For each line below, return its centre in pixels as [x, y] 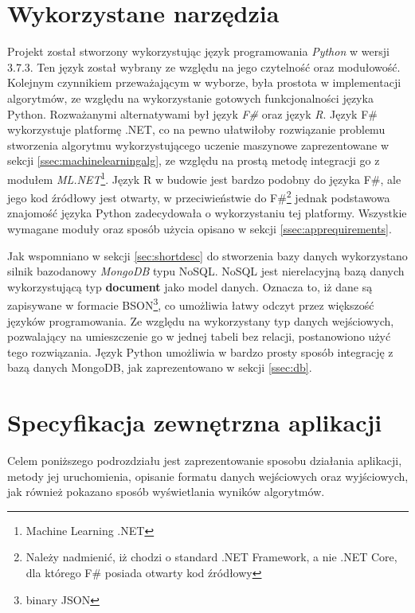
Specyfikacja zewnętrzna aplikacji [195, 422]
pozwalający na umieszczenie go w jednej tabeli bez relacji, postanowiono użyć [199, 336]
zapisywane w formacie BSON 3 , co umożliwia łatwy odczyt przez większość [191, 304]
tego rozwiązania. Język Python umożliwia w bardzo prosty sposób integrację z [200, 351]
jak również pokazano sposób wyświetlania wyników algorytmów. [166, 492]
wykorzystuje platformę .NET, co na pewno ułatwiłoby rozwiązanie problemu [196, 129]
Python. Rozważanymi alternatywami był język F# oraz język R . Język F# [192, 113]
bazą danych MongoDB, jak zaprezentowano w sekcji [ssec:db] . [160, 367]
